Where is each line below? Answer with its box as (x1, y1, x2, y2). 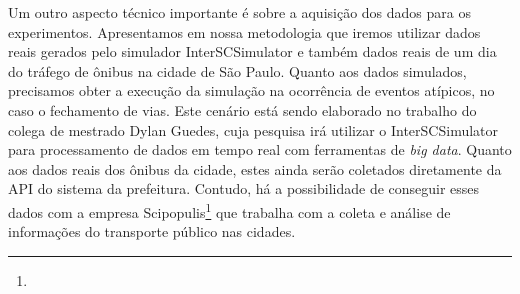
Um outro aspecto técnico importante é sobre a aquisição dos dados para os (8, 2, 471, 22)
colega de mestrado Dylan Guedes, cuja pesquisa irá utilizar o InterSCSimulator (8, 119, 499, 140)
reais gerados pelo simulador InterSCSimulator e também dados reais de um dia (8, 41, 497, 62)
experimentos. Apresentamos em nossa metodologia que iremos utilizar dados (8, 21, 481, 42)
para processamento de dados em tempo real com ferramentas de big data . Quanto (8, 139, 512, 160)
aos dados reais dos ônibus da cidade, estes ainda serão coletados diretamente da (8, 158, 502, 179)
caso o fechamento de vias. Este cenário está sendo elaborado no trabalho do (8, 99, 477, 120)
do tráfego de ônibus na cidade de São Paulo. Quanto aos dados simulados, (8, 60, 467, 81)
